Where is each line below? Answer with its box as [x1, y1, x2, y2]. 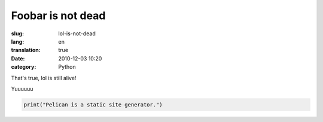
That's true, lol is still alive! [11, 74, 77, 81]
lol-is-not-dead [58, 30, 96, 37]
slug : [11, 30, 24, 37]
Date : [11, 54, 25, 62]
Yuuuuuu [11, 85, 33, 92]
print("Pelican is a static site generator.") [23, 101, 163, 108]
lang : [11, 38, 25, 45]
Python [58, 63, 76, 71]
